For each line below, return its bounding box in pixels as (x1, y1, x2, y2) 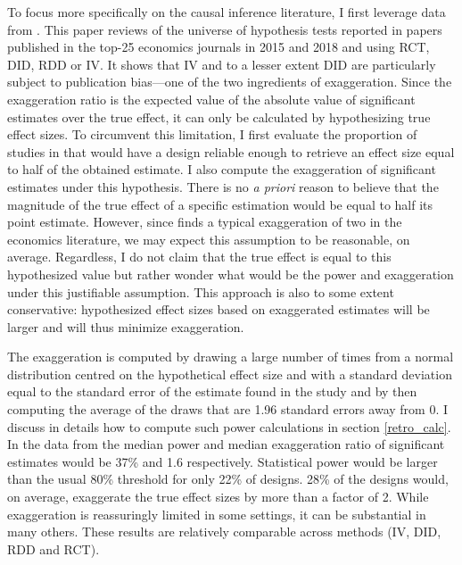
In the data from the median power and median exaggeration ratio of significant (7, 435, 445, 453)
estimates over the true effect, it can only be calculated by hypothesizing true (7, 107, 431, 126)
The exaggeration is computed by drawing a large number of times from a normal (7, 347, 454, 366)
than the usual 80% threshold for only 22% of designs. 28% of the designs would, (7, 469, 449, 488)
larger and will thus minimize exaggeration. (7, 317, 244, 336)
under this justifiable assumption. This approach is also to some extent (7, 282, 394, 301)
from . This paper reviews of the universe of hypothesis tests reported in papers (7, 20, 442, 38)
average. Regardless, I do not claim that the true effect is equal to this (7, 247, 392, 266)
